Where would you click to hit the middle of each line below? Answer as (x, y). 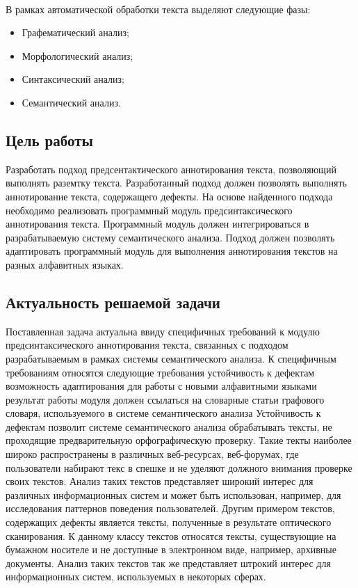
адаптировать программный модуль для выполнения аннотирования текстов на (172, 251)
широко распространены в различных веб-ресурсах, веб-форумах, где (152, 454)
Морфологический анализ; (78, 55)
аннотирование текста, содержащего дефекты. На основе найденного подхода (169, 196)
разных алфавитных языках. (65, 264)
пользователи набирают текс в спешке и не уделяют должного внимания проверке (179, 467)
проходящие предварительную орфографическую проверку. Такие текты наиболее (179, 440)
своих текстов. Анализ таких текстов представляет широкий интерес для (160, 481)
